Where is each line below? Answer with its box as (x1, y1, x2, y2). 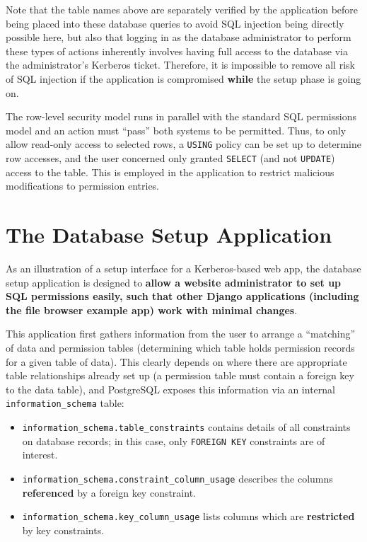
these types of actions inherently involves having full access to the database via (6, 43, 348, 58)
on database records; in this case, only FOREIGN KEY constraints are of (22, 433, 325, 448)
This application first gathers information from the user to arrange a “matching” (6, 326, 356, 341)
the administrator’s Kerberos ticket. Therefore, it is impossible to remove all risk (6, 57, 355, 72)
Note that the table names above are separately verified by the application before (6, 2, 359, 16)
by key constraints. (22, 522, 105, 537)
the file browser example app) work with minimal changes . (6, 302, 298, 317)
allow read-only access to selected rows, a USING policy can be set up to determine (6, 137, 361, 151)
